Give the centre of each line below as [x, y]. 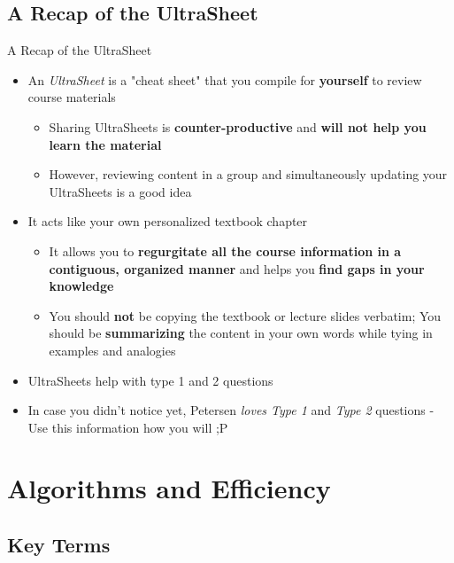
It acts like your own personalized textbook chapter [168, 221]
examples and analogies [112, 350]
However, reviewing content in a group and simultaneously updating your [248, 174]
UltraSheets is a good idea [120, 191]
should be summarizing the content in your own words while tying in [241, 333]
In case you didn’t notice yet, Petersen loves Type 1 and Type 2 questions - [231, 410]
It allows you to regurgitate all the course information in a [225, 250]
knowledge [81, 286]
